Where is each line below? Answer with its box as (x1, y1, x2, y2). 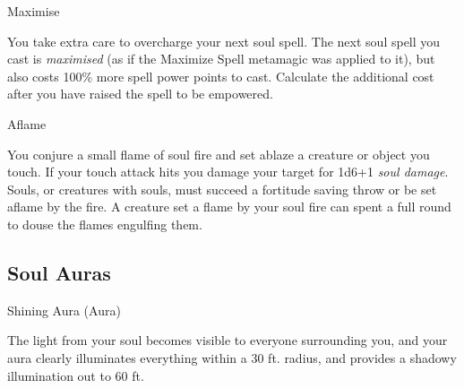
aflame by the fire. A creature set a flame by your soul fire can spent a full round (7, 197, 451, 216)
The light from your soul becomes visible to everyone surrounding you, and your (7, 331, 448, 349)
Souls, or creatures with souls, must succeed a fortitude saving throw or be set (7, 179, 437, 198)
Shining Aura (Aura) (7, 300, 121, 319)
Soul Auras (7, 258, 111, 286)
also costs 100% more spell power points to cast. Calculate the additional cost (7, 66, 434, 85)
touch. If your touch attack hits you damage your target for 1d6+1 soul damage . (7, 162, 449, 181)
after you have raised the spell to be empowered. (7, 84, 273, 103)
